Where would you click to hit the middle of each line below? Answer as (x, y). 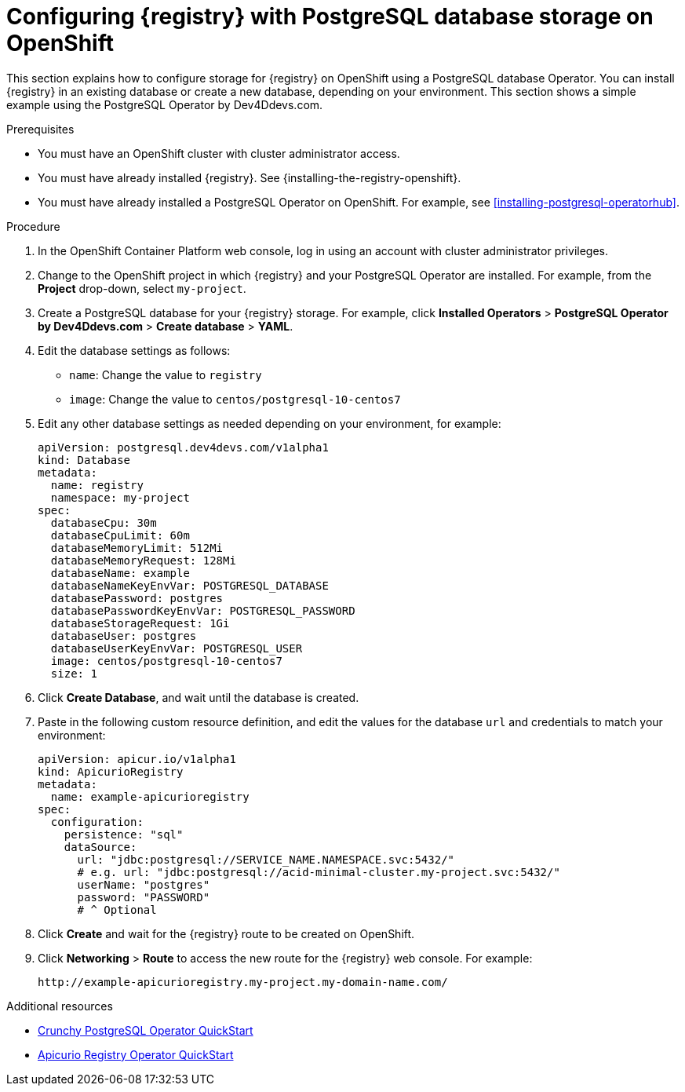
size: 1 (74, 673)
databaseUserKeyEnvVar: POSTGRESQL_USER (177, 648)
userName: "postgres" (144, 884)
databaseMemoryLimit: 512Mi (137, 548)
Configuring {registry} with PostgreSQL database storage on (330, 16)
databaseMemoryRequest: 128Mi (143, 560)
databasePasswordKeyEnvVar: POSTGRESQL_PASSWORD (203, 610)
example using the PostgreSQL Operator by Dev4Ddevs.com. (165, 104)
